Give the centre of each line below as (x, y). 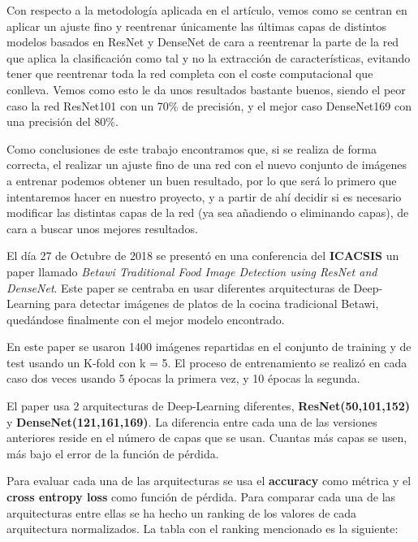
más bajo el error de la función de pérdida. (113, 453)
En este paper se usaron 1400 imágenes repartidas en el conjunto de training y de (209, 347)
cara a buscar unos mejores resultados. (102, 228)
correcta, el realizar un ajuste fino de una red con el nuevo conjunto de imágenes (207, 165)
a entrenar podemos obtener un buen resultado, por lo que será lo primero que (202, 180)
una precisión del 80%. (62, 121)
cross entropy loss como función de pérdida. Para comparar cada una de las (201, 497)
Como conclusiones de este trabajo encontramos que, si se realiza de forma (192, 148)
